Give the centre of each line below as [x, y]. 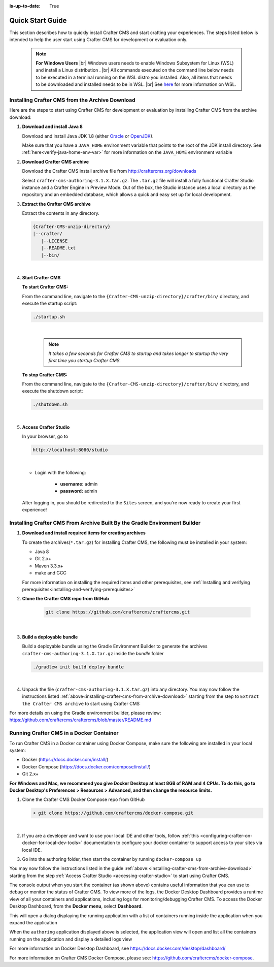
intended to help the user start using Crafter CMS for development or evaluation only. [98, 40]
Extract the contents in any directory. [61, 213]
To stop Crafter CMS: [45, 375]
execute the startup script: [50, 303]
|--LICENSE [54, 241]
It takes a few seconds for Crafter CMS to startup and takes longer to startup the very [138, 353]
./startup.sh [49, 317]
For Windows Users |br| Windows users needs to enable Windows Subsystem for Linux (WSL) [135, 63]
